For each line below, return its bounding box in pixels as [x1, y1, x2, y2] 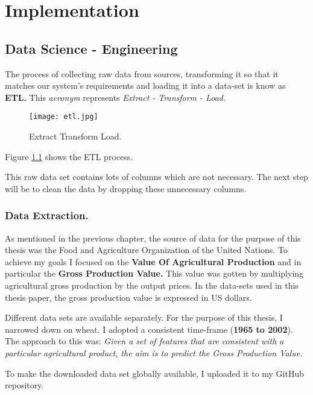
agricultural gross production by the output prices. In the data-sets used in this [5, 278, 299, 291]
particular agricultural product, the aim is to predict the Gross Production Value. [5, 346, 303, 359]
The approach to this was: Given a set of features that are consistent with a [5, 335, 284, 347]
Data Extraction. [5, 208, 89, 223]
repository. [5, 379, 44, 391]
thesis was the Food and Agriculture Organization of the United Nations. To [5, 243, 288, 256]
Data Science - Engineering [5, 39, 178, 57]
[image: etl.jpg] [29, 112, 98, 121]
